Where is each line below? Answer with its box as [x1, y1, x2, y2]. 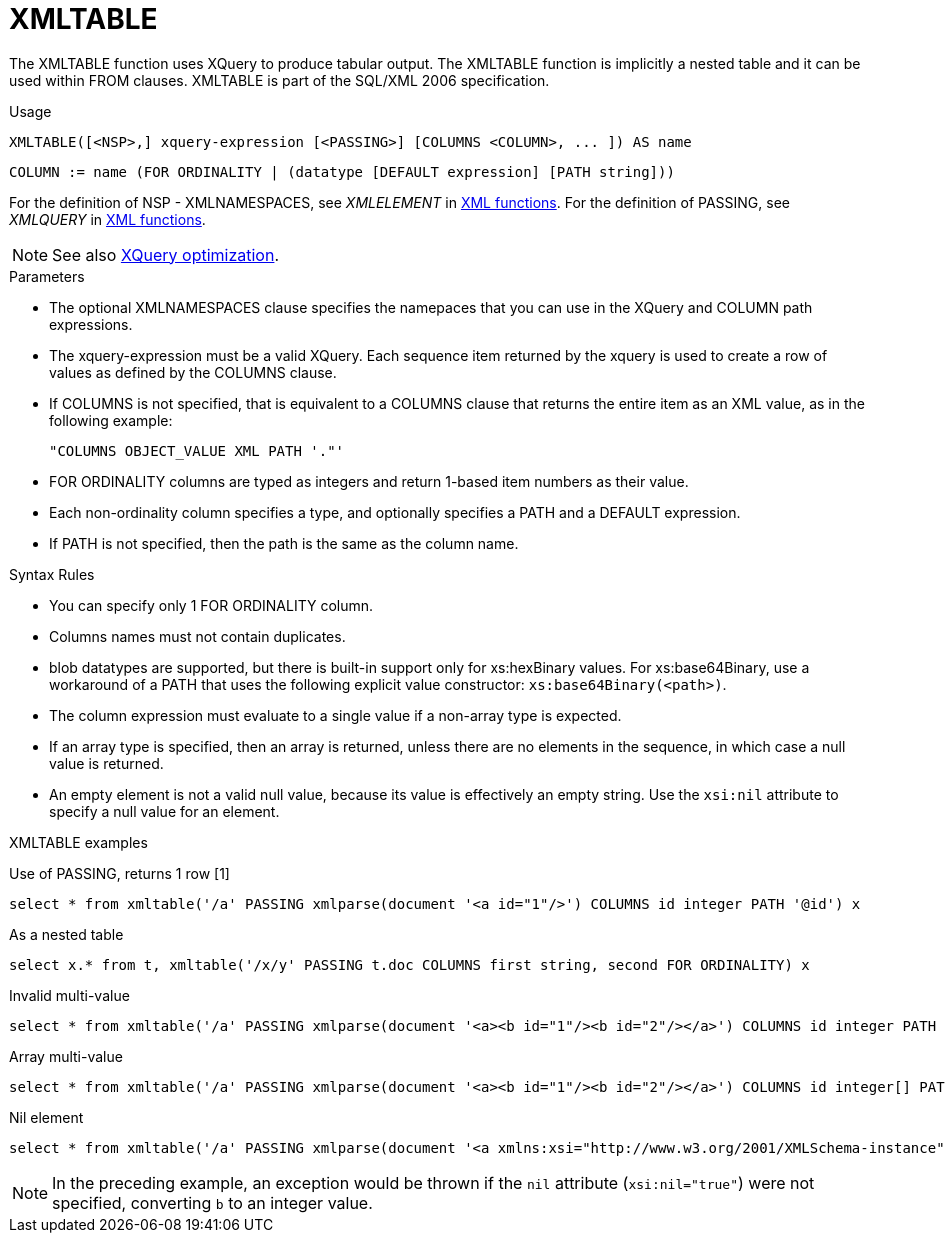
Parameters [9, 267, 85, 285]
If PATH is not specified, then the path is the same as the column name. [49, 534, 519, 552]
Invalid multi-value [9, 986, 130, 1004]
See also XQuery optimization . [52, 244, 280, 265]
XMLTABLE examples [9, 833, 148, 851]
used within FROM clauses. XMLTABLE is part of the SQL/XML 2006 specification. [9, 71, 550, 89]
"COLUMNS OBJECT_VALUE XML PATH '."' [49, 442, 345, 459]
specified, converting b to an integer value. [52, 1192, 373, 1213]
